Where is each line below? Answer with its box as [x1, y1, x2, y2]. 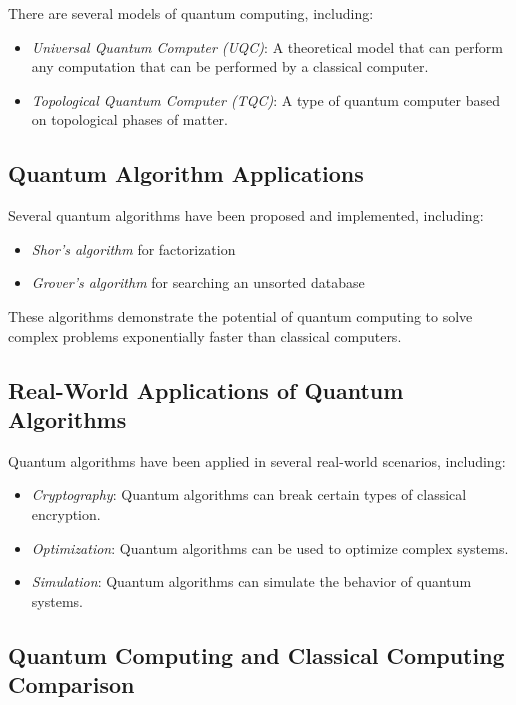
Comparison [8, 669, 135, 700]
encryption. [31, 503, 101, 524]
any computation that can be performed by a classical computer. [31, 56, 429, 77]
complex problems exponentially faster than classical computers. [8, 325, 402, 346]
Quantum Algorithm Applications [8, 158, 364, 189]
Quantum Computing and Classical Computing [8, 639, 505, 670]
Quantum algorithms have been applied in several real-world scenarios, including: [8, 450, 506, 471]
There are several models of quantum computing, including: [8, 3, 374, 23]
